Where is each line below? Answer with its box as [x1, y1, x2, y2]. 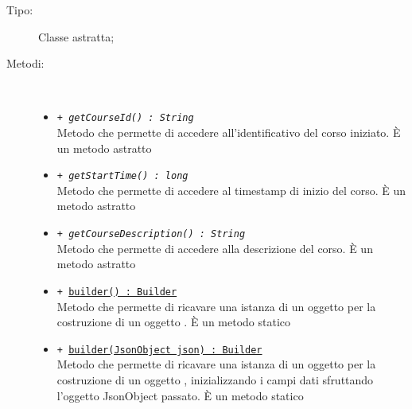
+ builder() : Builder [56, 286, 177, 298]
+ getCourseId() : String [56, 112, 194, 124]
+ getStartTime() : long [56, 170, 189, 182]
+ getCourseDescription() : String [56, 228, 246, 240]
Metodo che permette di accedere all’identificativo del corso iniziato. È [56, 124, 401, 141]
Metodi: [6, 55, 45, 72]
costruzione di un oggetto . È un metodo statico [56, 314, 291, 330]
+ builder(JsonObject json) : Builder [56, 344, 262, 356]
